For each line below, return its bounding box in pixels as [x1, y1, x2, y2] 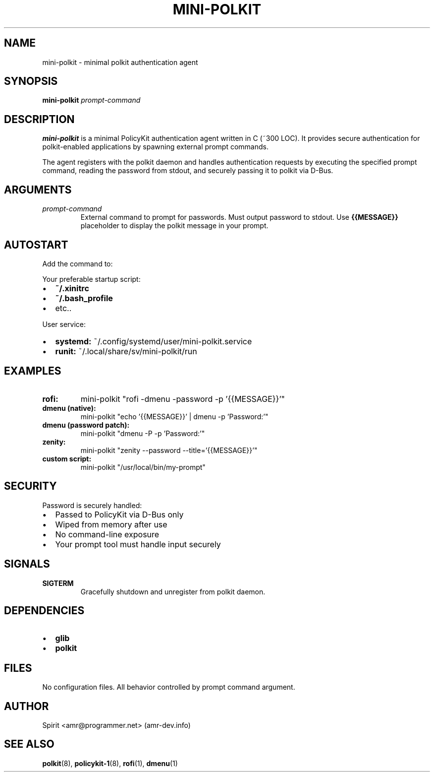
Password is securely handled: [42, 501, 142, 510]
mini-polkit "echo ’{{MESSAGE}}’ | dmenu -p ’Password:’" [80, 412, 269, 421]
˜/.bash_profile [55, 293, 113, 303]
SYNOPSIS [4, 75, 58, 88]
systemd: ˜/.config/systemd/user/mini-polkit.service [55, 336, 252, 346]
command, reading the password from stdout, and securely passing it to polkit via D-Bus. [42, 166, 333, 175]
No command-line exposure [55, 529, 160, 539]
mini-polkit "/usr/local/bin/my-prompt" [80, 462, 206, 471]
